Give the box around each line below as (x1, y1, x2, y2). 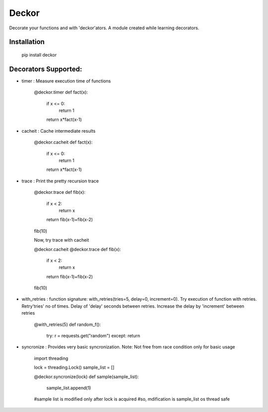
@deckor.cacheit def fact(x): (34, 139, 93, 145)
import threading (34, 355, 68, 361)
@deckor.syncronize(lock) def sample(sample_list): (34, 373, 139, 380)
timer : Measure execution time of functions (21, 78, 111, 84)
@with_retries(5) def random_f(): (34, 321, 101, 328)
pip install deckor (21, 52, 57, 58)
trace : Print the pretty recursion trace (21, 178, 99, 184)
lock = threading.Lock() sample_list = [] (34, 364, 115, 370)
